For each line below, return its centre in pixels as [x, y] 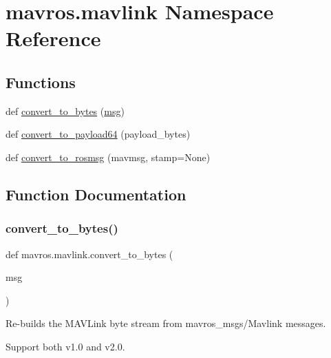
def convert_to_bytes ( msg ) [65, 110]
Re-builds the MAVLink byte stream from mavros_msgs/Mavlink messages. [166, 323]
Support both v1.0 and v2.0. [65, 346]
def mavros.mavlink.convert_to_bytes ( [89, 254]
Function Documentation [96, 194]
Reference [53, 38]
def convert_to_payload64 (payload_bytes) [98, 134]
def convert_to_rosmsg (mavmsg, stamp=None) [108, 157]
